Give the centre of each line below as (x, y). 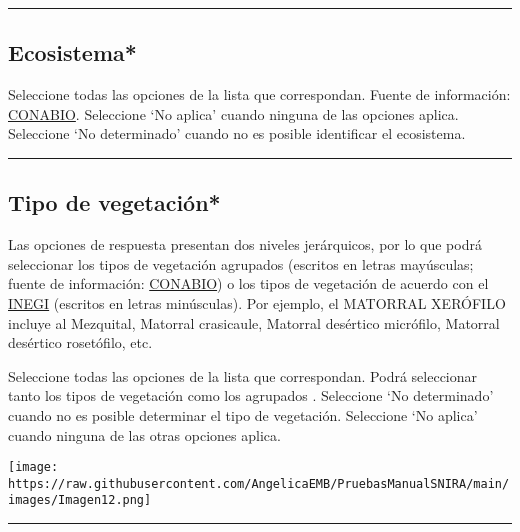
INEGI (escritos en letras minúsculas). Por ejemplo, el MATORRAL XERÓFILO (257, 302)
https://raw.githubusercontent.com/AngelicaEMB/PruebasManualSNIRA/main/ (259, 483)
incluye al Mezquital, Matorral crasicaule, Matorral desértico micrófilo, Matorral (254, 322)
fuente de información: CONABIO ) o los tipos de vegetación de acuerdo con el (248, 283)
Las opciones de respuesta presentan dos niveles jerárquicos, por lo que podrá (245, 244)
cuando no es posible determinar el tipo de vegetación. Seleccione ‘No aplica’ (243, 414)
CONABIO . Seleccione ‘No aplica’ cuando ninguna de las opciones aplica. (233, 113)
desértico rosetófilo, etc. (80, 342)
